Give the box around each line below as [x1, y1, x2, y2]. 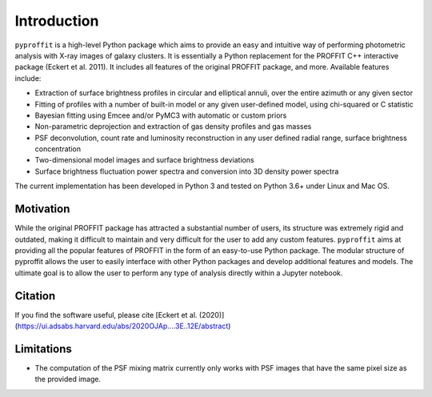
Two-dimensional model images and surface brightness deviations [34, 155, 255, 165]
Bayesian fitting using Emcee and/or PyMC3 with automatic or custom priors [34, 110, 287, 120]
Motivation [14, 203, 70, 216]
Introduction [14, 12, 99, 30]
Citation [14, 289, 56, 303]
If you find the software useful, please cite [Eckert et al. [14, 310, 198, 319]
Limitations [14, 342, 72, 355]
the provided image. [34, 375, 102, 384]
